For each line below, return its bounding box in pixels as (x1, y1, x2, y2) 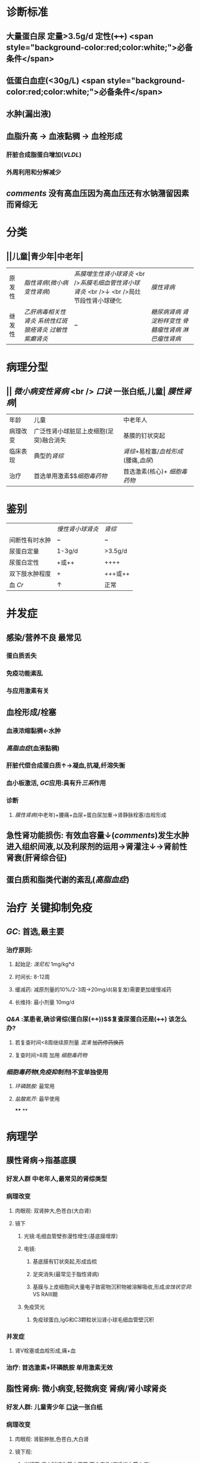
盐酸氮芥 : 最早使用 (14, 1095, 60, 1102)
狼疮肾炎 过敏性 (23, 325, 68, 334)
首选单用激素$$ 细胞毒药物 (33, 472, 107, 480)
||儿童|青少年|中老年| (6, 251, 84, 261)
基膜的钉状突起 (123, 431, 165, 439)
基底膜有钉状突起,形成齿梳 (32, 1258, 97, 1265)
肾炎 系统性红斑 (23, 316, 68, 325)
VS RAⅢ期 (32, 1290, 58, 1298)
